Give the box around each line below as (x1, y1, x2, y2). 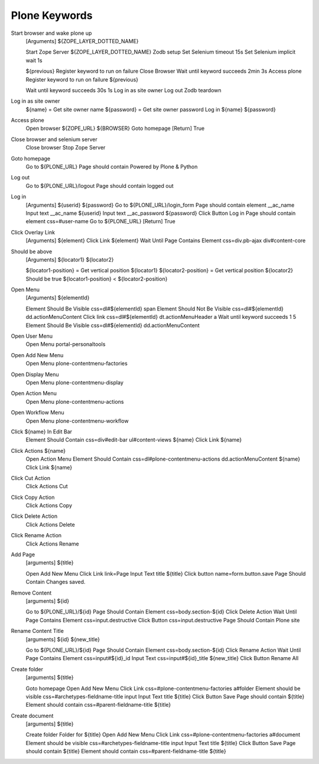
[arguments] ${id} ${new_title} (25, 635, 100, 643)
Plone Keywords (11, 9, 93, 22)
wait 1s (25, 57, 43, 64)
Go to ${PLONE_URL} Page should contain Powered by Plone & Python (25, 163, 198, 171)
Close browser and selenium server (11, 136, 97, 143)
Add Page (11, 551, 35, 558)
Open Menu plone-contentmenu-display (25, 379, 123, 386)
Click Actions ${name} (11, 447, 66, 454)
